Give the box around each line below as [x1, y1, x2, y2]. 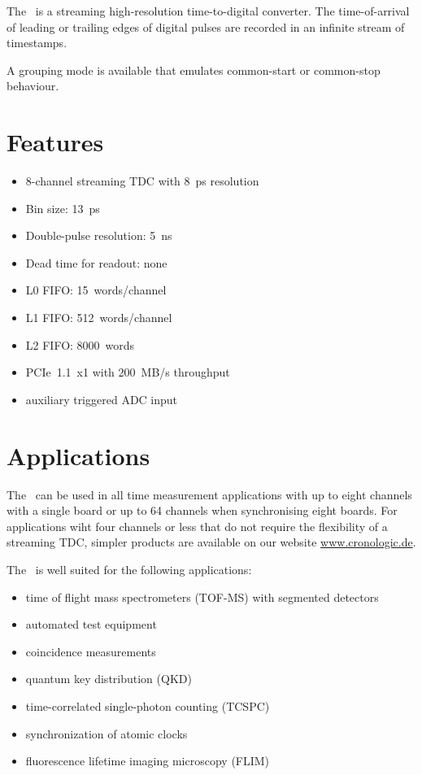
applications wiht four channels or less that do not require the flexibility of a [7, 517, 388, 534]
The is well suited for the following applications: [7, 560, 252, 577]
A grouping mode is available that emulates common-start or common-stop [7, 61, 381, 78]
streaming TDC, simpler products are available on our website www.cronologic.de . [7, 533, 416, 551]
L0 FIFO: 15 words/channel [25, 281, 167, 298]
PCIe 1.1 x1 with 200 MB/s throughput [25, 364, 230, 381]
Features [7, 125, 104, 159]
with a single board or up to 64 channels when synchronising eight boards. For [7, 502, 398, 519]
